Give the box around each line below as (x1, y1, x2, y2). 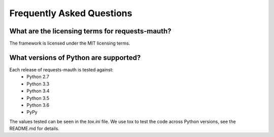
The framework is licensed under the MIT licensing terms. (9, 40, 130, 47)
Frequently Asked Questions (9, 8, 132, 19)
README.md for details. (9, 125, 59, 131)
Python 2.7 (26, 74, 49, 80)
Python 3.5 (26, 95, 49, 101)
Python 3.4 (26, 88, 50, 94)
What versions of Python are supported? (9, 53, 141, 62)
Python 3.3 (26, 81, 50, 87)
